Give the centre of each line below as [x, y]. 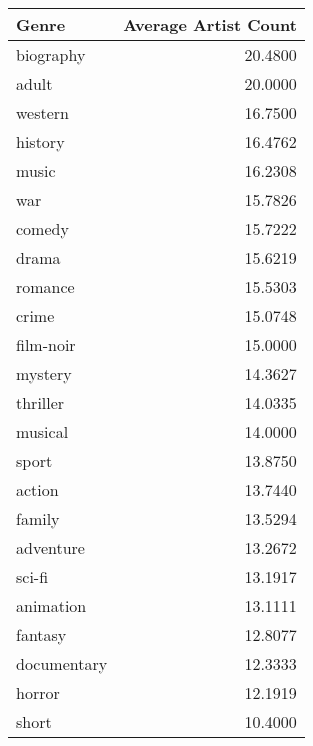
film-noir [46, 344]
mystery [44, 373]
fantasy [41, 634]
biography [51, 54]
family [38, 518]
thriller [40, 402]
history [40, 141]
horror [38, 692]
